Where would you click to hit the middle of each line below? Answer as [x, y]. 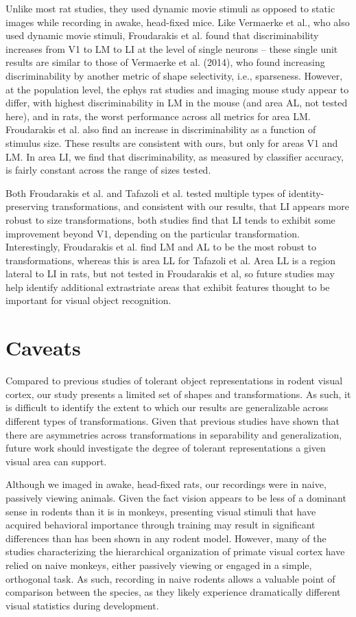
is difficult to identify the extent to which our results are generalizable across [167, 407]
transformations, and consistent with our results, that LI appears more [200, 206]
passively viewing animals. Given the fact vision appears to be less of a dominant [176, 497]
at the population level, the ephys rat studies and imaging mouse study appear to [177, 89]
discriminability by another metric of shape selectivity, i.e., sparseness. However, [174, 75]
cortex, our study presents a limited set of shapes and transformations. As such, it [178, 394]
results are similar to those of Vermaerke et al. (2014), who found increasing [165, 62]
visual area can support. [56, 461]
